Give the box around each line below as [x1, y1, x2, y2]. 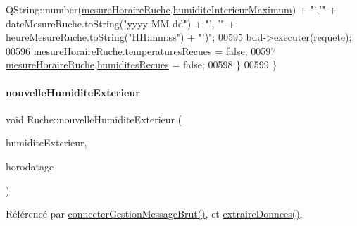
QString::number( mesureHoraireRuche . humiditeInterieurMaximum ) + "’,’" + [6, 2, 337, 16]
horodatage [6, 158, 54, 173]
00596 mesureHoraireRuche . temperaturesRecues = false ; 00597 [6, 43, 276, 58]
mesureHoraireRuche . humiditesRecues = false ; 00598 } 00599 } [6, 57, 277, 72]
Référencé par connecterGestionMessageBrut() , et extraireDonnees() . [6, 206, 303, 221]
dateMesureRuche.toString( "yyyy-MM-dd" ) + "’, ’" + [6, 15, 235, 30]
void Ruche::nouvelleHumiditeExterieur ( [6, 111, 182, 126]
